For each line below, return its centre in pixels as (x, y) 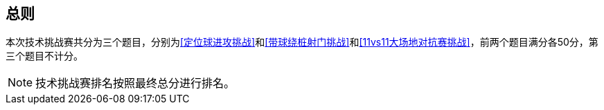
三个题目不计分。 (44, 56)
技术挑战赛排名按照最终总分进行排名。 (135, 83)
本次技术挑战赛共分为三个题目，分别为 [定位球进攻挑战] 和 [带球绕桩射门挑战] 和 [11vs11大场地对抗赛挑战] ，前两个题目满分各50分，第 (302, 42)
